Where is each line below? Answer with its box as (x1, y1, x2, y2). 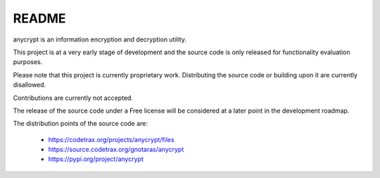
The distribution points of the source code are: (13, 120, 148, 128)
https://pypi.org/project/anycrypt (48, 155, 144, 163)
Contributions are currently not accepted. (13, 94, 134, 102)
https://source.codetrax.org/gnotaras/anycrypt (48, 145, 184, 154)
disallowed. (13, 81, 46, 89)
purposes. (13, 58, 43, 66)
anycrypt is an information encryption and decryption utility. (13, 35, 186, 44)
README (13, 11, 66, 26)
